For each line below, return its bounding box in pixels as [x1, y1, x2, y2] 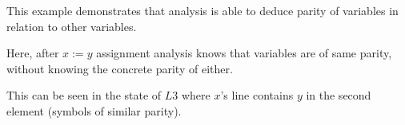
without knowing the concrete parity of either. [6, 60, 233, 76]
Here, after [6, 45, 59, 61]
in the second [306, 87, 371, 104]
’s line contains [220, 87, 294, 104]
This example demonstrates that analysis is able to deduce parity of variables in [6, 2, 399, 18]
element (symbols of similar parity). [6, 102, 182, 119]
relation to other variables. [6, 18, 137, 34]
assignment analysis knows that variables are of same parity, [96, 45, 392, 61]
